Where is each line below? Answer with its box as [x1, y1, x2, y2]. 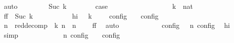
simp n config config [3, 29, 120, 40]
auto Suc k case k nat [3, 1, 193, 11]
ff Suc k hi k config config [3, 10, 159, 21]
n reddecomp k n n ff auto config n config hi [3, 20, 230, 30]
